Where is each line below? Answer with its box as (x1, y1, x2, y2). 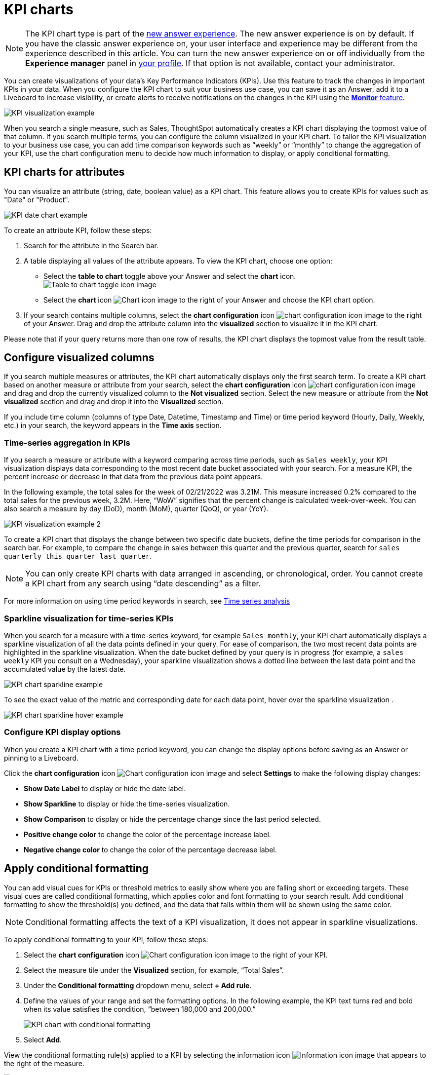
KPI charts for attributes (4, 166, 125, 179)
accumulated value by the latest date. (4, 664, 126, 673)
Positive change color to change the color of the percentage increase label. (24, 830, 271, 839)
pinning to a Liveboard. (4, 753, 79, 762)
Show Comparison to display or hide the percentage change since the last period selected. (24, 814, 321, 823)
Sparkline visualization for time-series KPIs (4, 613, 174, 623)
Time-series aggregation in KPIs (4, 437, 130, 448)
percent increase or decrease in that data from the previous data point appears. (4, 472, 263, 481)
